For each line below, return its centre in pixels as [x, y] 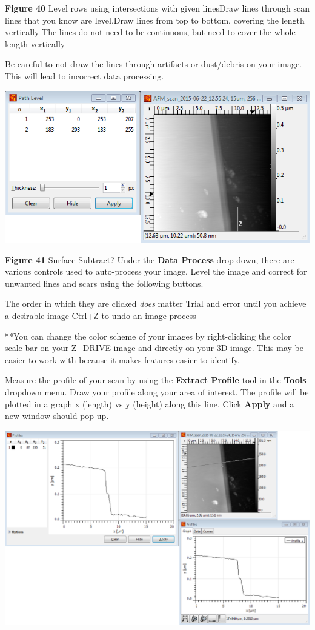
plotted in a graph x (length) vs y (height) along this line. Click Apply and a [150, 404]
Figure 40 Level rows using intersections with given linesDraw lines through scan [157, 8]
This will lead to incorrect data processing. [85, 75]
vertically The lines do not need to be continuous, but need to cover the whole [150, 32]
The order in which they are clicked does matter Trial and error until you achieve [156, 303]
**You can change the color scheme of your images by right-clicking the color [148, 336]
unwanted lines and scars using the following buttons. [104, 283]
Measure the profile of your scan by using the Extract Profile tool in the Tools [156, 380]
